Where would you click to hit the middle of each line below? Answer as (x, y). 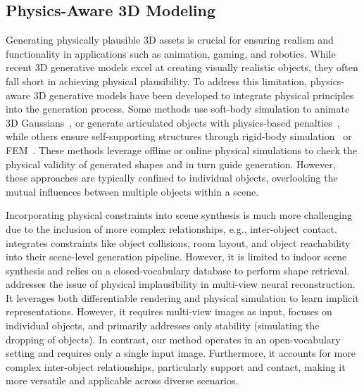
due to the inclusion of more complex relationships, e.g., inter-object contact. (171, 228)
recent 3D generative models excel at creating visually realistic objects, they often (182, 67)
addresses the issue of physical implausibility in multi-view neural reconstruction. (181, 284)
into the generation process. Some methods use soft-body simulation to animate (178, 109)
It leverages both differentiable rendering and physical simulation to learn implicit (182, 297)
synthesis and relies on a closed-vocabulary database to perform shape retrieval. (178, 270)
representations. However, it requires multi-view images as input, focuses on (169, 311)
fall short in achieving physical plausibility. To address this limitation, (156, 81)
